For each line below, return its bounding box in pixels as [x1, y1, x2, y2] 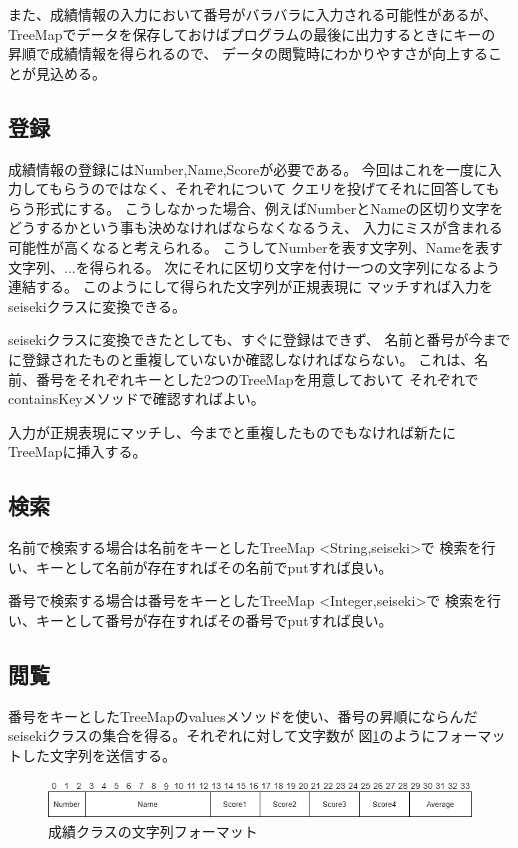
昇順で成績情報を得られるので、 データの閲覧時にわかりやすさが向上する [8, 43, 489, 64]
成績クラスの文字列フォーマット [48, 821, 258, 842]
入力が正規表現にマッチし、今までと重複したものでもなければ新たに [8, 421, 456, 442]
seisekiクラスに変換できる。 [8, 295, 187, 316]
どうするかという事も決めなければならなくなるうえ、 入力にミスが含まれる [8, 217, 503, 238]
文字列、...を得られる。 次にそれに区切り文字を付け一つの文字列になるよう [8, 256, 501, 277]
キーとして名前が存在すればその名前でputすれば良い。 [35, 556, 393, 577]
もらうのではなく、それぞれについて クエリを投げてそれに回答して [48, 178, 486, 199]
